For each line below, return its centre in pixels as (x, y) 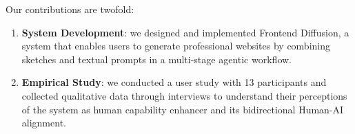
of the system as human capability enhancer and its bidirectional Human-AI (183, 109)
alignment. (44, 123)
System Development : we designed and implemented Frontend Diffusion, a (185, 32)
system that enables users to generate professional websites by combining (176, 46)
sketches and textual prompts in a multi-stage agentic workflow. (156, 59)
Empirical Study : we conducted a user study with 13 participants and (174, 82)
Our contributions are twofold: (70, 9)
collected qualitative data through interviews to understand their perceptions (184, 95)
